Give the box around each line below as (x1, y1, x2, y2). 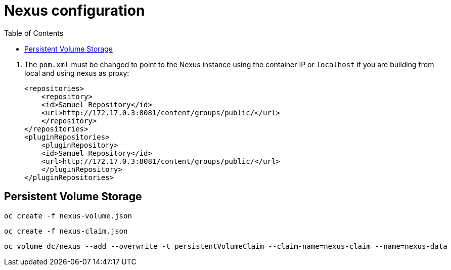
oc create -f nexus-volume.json (4, 211, 132, 220)
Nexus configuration (4, 2, 145, 19)
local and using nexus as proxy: (24, 68, 129, 77)
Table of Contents (4, 28, 64, 37)
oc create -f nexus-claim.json (4, 227, 128, 235)
